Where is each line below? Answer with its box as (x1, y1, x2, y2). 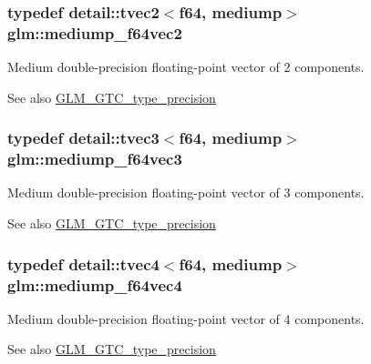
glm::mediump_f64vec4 (7, 273, 182, 296)
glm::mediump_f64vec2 (7, 21, 182, 44)
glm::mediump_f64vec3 (7, 147, 182, 170)
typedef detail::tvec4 (7, 252, 160, 275)
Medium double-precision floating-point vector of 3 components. (7, 183, 365, 202)
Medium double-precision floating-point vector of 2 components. (7, 57, 365, 76)
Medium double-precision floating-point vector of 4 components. (7, 308, 365, 328)
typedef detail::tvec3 (7, 126, 160, 149)
